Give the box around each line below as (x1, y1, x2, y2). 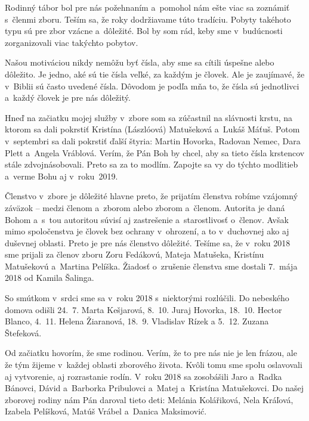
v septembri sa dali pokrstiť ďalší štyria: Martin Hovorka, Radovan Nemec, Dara (5, 134, 301, 147)
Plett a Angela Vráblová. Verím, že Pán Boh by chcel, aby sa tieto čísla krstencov (5, 146, 305, 159)
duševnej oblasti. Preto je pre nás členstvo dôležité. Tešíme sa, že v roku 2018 (5, 236, 291, 249)
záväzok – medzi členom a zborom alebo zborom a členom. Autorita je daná (5, 201, 285, 213)
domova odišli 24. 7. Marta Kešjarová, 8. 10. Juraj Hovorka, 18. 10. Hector (5, 303, 282, 315)
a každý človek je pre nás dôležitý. (5, 91, 131, 104)
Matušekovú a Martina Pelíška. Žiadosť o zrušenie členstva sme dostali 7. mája (5, 259, 298, 272)
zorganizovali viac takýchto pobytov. (5, 36, 138, 48)
